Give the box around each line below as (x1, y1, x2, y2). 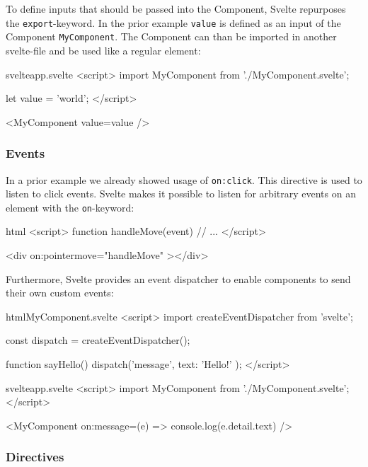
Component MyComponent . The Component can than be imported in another (6, 29, 337, 44)
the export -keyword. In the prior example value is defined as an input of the (6, 15, 341, 30)
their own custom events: (6, 285, 114, 300)
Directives (6, 448, 64, 466)
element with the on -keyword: (6, 200, 134, 214)
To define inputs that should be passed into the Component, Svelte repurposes (6, 1, 346, 16)
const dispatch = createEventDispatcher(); (6, 333, 190, 347)
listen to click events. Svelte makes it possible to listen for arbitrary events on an (6, 186, 356, 201)
